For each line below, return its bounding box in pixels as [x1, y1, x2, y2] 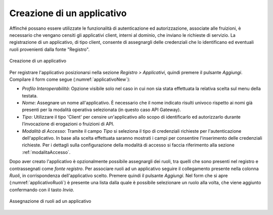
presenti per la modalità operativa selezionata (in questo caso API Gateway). [22, 106, 181, 113]
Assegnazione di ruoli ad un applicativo [9, 198, 92, 204]
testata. [22, 92, 38, 98]
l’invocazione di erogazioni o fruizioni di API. [22, 121, 115, 127]
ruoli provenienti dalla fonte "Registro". [9, 46, 90, 52]
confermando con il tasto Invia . [9, 187, 74, 193]
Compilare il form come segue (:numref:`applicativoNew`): [9, 76, 131, 82]
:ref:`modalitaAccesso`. [22, 149, 71, 155]
